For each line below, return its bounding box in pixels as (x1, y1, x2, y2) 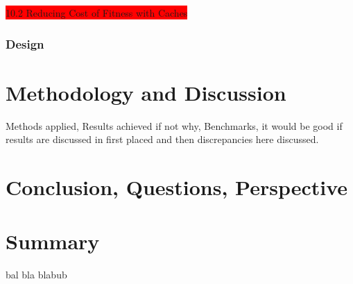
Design (6, 35, 44, 52)
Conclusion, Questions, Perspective (6, 172, 348, 201)
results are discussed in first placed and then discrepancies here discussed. (6, 132, 319, 147)
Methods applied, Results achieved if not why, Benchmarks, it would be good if (6, 118, 343, 133)
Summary (6, 227, 100, 256)
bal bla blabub (6, 267, 67, 282)
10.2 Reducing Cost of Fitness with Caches (6, 6, 188, 19)
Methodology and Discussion (6, 78, 286, 106)
